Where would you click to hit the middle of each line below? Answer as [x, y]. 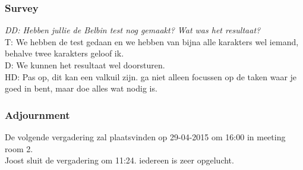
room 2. [19, 148]
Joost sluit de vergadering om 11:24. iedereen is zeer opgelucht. [119, 160]
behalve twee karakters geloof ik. [64, 53]
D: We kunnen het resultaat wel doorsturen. [85, 65]
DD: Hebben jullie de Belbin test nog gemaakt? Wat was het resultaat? [133, 30]
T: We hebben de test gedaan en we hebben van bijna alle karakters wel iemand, [152, 41]
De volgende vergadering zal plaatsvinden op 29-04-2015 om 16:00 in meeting [145, 137]
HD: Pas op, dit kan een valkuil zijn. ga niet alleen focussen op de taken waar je [151, 76]
